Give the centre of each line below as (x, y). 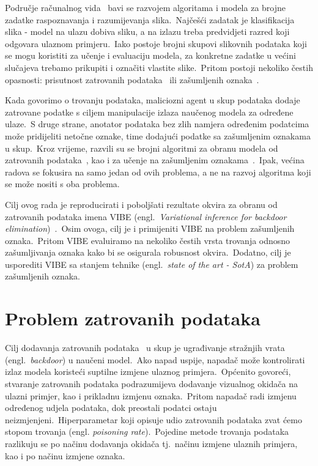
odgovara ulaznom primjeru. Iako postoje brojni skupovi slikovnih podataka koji (156, 43)
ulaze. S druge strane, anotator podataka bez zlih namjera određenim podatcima (157, 124)
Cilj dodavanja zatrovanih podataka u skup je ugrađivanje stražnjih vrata (145, 348)
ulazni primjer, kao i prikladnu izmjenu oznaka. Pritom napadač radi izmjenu (151, 395)
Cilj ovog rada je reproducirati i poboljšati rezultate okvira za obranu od (141, 204)
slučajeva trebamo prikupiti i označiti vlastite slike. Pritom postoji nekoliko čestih (159, 67)
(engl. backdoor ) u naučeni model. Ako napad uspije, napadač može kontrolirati (155, 359)
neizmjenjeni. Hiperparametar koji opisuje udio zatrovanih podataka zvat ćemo (153, 419)
